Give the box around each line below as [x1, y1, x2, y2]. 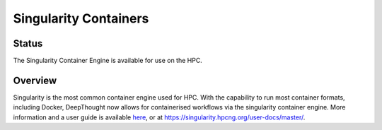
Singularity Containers [13, 11, 149, 26]
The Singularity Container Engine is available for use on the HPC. [13, 57, 203, 65]
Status [13, 37, 43, 49]
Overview [13, 74, 57, 86]
